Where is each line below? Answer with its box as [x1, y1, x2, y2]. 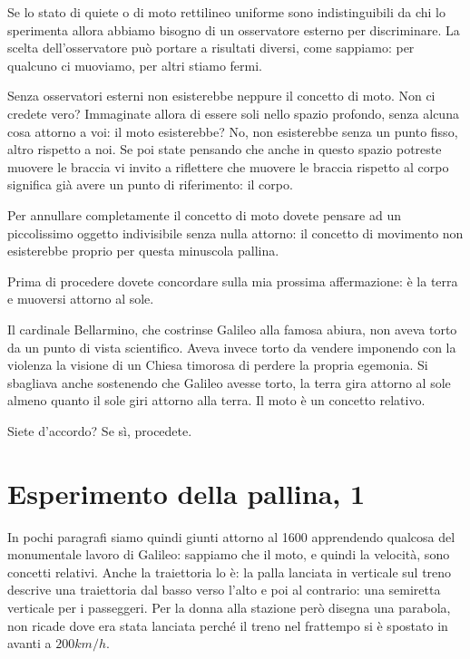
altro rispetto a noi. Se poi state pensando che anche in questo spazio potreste [7, 140, 442, 159]
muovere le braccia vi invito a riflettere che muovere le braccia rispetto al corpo [7, 157, 449, 176]
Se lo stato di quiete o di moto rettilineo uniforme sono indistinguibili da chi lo [7, 3, 446, 21]
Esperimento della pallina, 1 [7, 474, 366, 511]
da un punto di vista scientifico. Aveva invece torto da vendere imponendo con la [7, 337, 456, 356]
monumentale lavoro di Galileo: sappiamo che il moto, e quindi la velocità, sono [7, 545, 450, 564]
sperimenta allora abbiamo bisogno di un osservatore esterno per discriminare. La [7, 20, 460, 39]
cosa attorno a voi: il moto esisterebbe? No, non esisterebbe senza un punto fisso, [7, 121, 458, 141]
